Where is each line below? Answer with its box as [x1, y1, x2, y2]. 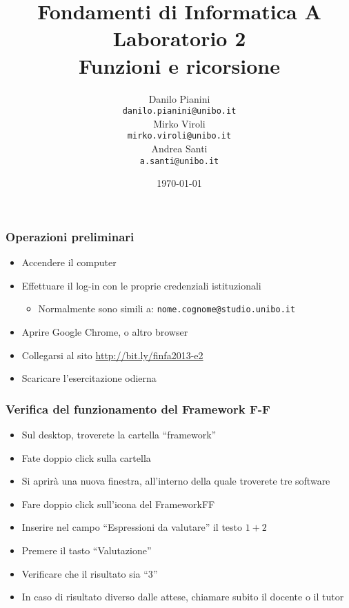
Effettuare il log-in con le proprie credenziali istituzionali [21, 278, 261, 292]
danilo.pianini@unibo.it [122, 106, 237, 116]
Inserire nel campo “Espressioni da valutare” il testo [21, 520, 243, 534]
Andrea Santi [151, 141, 208, 155]
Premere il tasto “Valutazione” [21, 543, 152, 557]
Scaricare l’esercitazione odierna [21, 371, 157, 385]
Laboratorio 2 [112, 24, 246, 52]
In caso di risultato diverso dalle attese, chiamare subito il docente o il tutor [21, 589, 344, 604]
